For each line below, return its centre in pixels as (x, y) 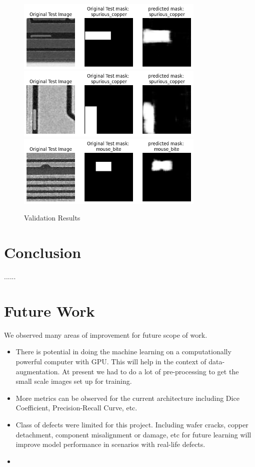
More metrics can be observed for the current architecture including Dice (127, 398)
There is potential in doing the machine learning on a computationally (123, 352)
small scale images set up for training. (74, 381)
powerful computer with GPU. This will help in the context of (111, 361)
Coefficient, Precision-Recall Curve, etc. (76, 408)
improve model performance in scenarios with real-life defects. (110, 444)
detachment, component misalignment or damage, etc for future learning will (133, 434)
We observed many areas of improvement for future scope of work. (106, 334)
